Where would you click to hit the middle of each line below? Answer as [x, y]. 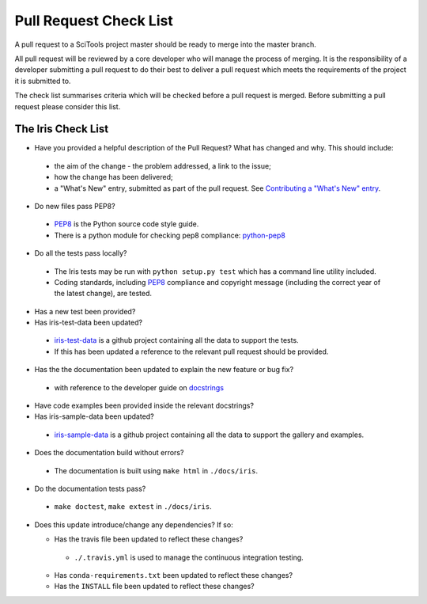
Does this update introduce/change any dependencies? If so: [134, 524]
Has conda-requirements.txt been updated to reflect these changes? [173, 575]
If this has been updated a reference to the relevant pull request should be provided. [191, 351]
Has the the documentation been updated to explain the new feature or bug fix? [164, 370]
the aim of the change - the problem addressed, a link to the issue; [163, 165]
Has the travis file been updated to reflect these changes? [149, 539]
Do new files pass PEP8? [75, 206]
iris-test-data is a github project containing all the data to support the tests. [177, 340]
